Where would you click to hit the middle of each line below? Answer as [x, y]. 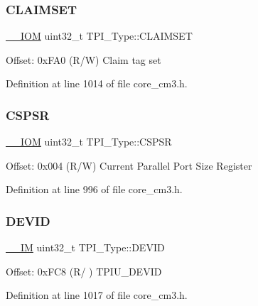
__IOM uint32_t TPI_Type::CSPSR [89, 142]
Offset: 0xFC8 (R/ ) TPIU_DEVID [84, 271]
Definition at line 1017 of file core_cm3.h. [97, 295]
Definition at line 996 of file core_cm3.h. [94, 189]
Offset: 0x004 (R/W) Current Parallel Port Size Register [129, 165]
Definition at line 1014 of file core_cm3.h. [97, 83]
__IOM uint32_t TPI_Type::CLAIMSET [99, 36]
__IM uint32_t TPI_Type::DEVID [85, 247]
